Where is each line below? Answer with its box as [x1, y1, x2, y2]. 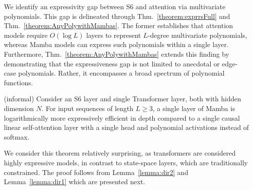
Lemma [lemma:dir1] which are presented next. [4, 176, 145, 187]
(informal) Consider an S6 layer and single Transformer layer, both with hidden [4, 94, 241, 104]
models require [4, 30, 48, 40]
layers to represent [86, 30, 141, 40]
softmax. [4, 131, 30, 142]
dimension [4, 103, 34, 113]
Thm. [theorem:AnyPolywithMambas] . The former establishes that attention [4, 20, 233, 31]
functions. [4, 77, 33, 87]
